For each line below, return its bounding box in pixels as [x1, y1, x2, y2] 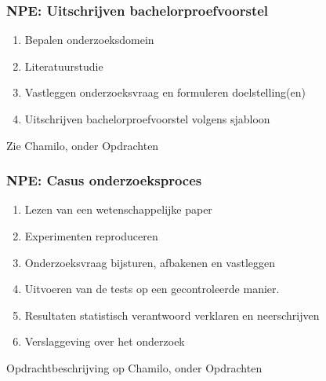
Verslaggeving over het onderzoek [24, 333, 185, 350]
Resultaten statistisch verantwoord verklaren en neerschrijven [24, 306, 320, 323]
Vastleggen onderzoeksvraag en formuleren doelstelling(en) [24, 84, 306, 101]
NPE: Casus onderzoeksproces [6, 170, 202, 190]
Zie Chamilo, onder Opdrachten [6, 137, 159, 153]
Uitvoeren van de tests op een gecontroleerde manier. [24, 280, 280, 297]
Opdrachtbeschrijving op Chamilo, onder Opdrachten [6, 359, 263, 376]
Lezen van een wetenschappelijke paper [24, 201, 212, 218]
